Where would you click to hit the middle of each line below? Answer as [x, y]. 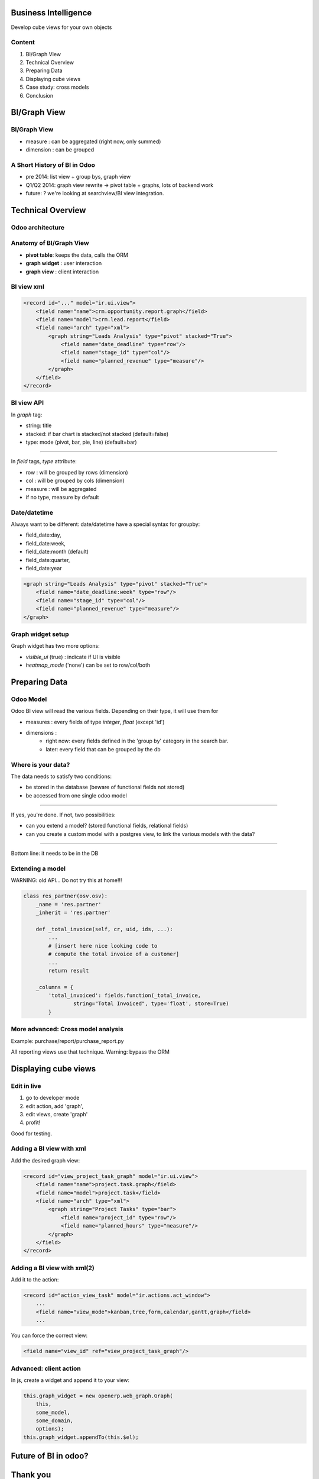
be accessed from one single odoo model [76, 795]
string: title [39, 425]
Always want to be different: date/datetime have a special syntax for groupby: [105, 524]
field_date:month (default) [57, 552]
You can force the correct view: [49, 1336]
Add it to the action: [35, 1280]
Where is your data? [40, 764]
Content [23, 43]
